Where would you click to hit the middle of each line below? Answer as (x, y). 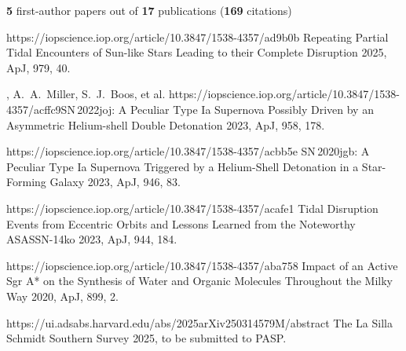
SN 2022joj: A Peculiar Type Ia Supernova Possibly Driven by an (217, 109)
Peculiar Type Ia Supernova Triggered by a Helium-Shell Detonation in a (183, 166)
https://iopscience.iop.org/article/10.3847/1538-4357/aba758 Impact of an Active (202, 265)
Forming (26, 182)
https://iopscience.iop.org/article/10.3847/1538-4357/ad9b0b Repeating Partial (198, 37)
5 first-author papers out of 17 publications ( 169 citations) (149, 10)
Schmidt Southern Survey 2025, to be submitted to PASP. (146, 338)
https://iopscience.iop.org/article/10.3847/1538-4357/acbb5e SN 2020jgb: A (188, 151)
